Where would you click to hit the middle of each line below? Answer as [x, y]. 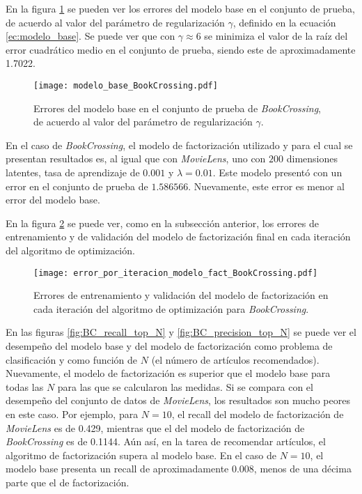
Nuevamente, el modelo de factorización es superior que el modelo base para [168, 373]
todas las [25, 386]
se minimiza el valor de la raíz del [276, 36]
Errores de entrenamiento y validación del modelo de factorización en [181, 295]
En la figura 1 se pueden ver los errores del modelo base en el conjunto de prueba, [181, 8]
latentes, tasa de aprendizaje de [73, 172]
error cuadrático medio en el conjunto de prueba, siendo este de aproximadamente [181, 49]
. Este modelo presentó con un [277, 172]
